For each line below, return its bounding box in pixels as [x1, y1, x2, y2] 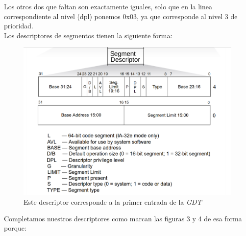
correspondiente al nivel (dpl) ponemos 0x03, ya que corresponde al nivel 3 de [4, 11, 238, 21]
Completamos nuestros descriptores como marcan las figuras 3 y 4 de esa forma [4, 213, 242, 223]
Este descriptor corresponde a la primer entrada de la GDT [24, 197, 202, 207]
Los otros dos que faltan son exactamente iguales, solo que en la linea [4, 1, 212, 11]
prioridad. [4, 21, 34, 31]
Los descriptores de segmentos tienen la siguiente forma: [4, 30, 172, 40]
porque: [4, 223, 26, 233]
